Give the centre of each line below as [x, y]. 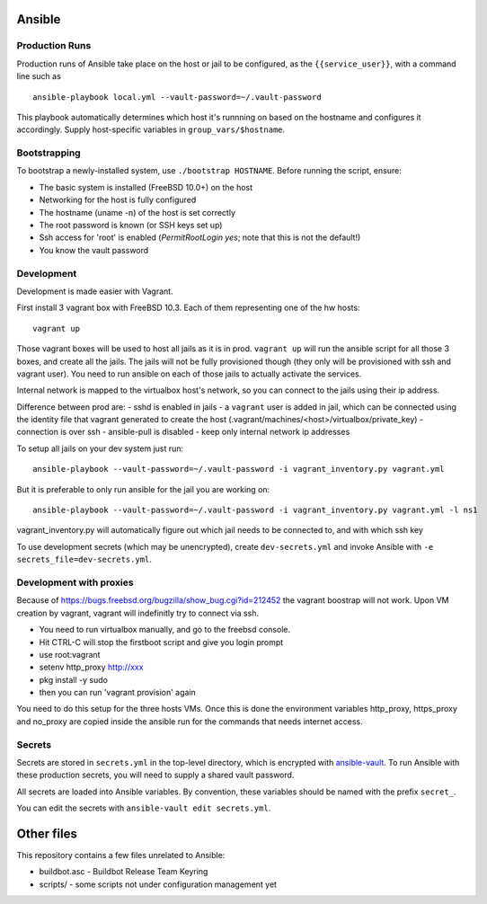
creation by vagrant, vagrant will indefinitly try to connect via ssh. [138, 613]
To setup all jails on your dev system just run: [100, 448]
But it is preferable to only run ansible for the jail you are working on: [143, 489]
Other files [47, 833]
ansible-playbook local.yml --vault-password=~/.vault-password [177, 97]
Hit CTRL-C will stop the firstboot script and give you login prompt [161, 642]
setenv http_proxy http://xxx [91, 667]
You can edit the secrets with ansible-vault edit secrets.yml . [144, 808]
